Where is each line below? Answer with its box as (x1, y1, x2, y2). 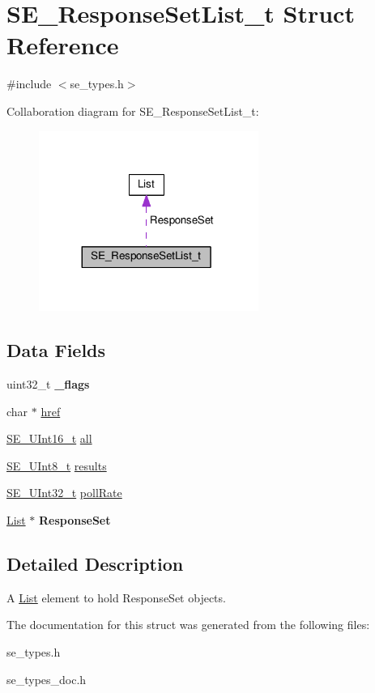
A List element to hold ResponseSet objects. (6, 589, 226, 606)
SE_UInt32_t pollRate (6, 484, 122, 501)
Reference (6, 28, 119, 62)
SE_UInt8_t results (6, 457, 107, 474)
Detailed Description (6, 551, 184, 576)
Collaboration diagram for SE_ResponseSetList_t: (6, 102, 259, 119)
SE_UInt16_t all (6, 430, 92, 447)
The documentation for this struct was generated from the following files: (6, 616, 370, 633)
